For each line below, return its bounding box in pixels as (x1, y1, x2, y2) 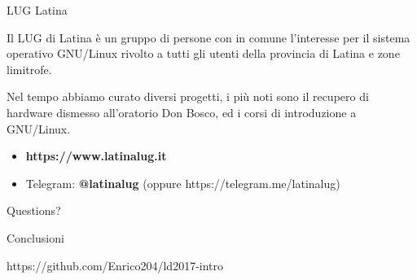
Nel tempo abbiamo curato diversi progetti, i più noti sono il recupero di (7, 88, 369, 105)
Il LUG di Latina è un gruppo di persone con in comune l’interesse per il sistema (7, 28, 410, 46)
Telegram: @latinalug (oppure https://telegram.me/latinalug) (25, 174, 340, 191)
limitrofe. (7, 60, 52, 77)
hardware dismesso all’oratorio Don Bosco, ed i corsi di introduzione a (7, 103, 357, 120)
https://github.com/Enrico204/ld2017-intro (7, 256, 224, 273)
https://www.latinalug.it (25, 147, 167, 164)
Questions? (7, 202, 61, 219)
